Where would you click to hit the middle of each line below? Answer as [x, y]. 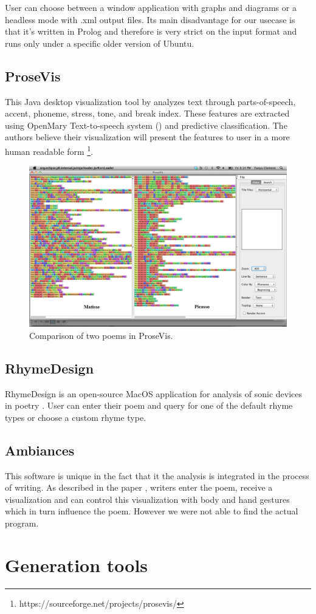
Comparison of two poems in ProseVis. [101, 335]
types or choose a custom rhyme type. [76, 417]
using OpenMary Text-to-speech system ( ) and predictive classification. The [146, 125]
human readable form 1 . [49, 150]
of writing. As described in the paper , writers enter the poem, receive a [139, 487]
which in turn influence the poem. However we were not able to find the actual [152, 511]
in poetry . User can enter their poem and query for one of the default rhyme [149, 405]
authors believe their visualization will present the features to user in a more [147, 137]
